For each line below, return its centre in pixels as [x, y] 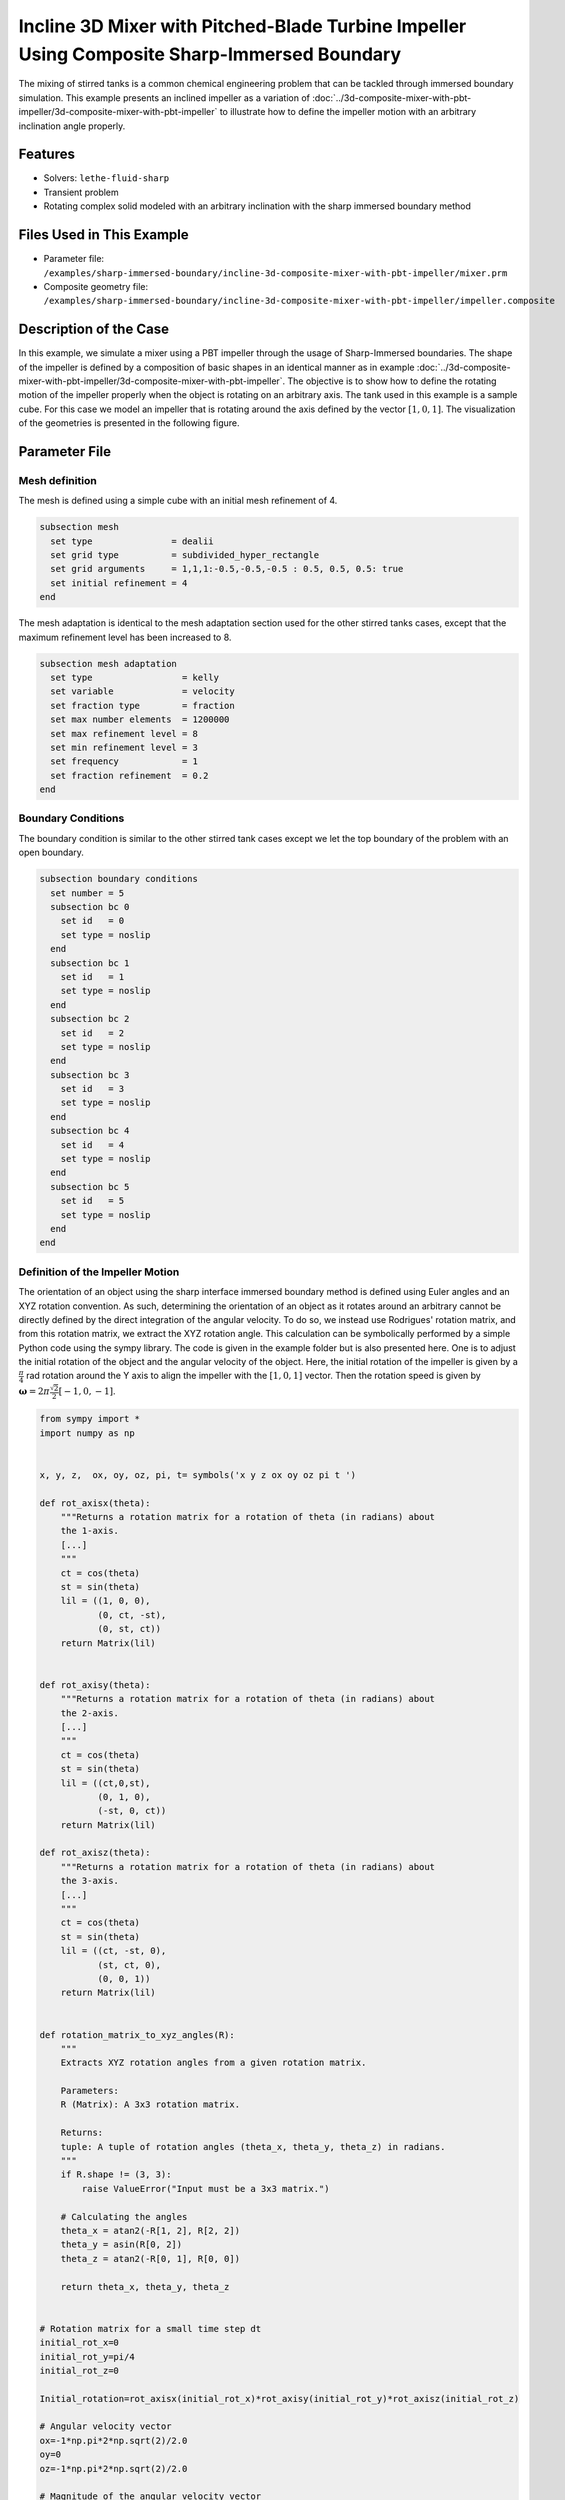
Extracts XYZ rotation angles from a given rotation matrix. [213, 2063]
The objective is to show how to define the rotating [392, 381]
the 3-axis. [90, 1881]
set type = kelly [135, 677]
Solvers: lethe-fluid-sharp [106, 178]
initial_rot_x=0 [79, 2343]
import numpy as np [87, 1433]
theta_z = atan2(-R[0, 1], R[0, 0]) [150, 2258]
